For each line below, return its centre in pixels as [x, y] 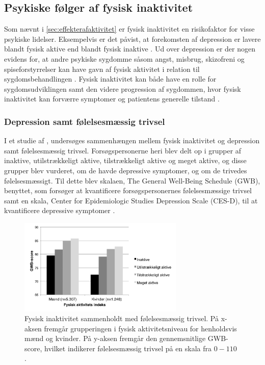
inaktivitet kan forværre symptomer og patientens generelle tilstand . [112, 99]
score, [33, 348]
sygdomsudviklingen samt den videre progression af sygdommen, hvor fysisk [123, 88]
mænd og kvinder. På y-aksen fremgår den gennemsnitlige [115, 338]
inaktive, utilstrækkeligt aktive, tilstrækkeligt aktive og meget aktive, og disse [125, 160]
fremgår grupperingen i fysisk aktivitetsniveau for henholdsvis [140, 328]
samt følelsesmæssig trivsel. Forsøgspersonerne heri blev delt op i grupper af [123, 150]
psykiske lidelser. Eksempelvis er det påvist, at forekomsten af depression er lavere [132, 38]
